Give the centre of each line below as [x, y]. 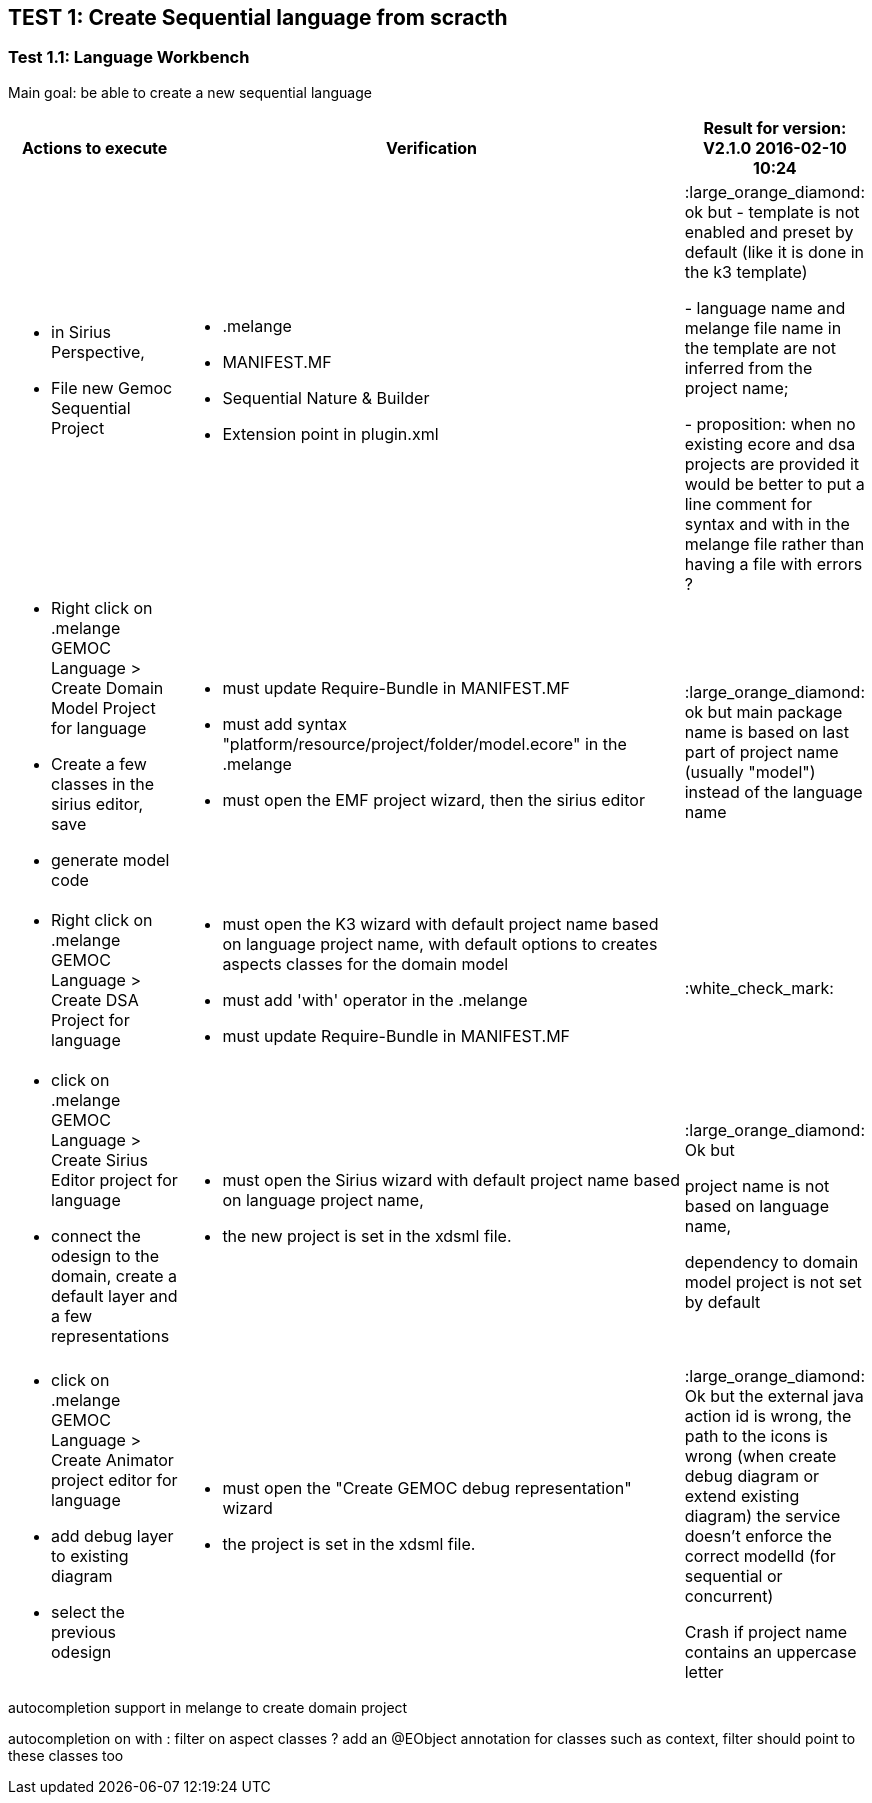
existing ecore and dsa [770, 443]
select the [88, 1611]
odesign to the [105, 1255]
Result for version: [775, 127]
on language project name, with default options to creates [440, 943]
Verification [431, 147]
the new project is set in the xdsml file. [367, 1235]
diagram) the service [762, 1515]
